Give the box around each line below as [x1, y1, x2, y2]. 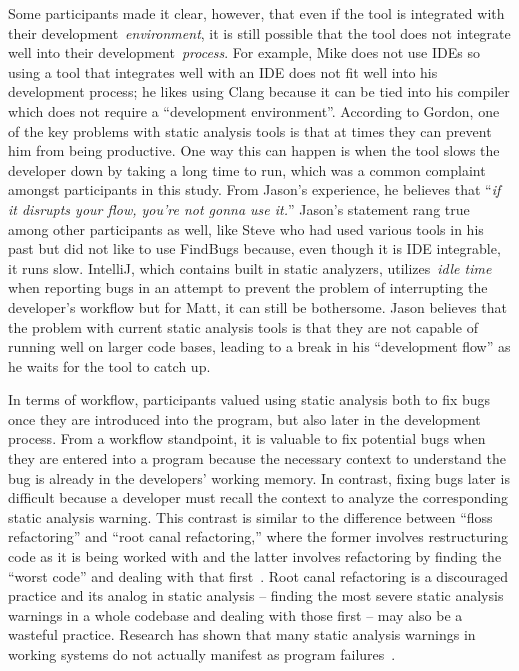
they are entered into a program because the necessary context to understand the [8, 448, 506, 469]
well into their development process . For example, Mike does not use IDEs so [8, 42, 480, 63]
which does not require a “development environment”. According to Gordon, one [8, 100, 500, 121]
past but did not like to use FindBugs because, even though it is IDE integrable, [8, 238, 501, 259]
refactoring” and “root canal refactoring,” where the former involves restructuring [8, 526, 508, 547]
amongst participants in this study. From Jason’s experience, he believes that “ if [8, 179, 501, 200]
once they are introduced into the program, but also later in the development [8, 408, 481, 429]
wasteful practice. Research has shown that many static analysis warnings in [8, 624, 476, 645]
